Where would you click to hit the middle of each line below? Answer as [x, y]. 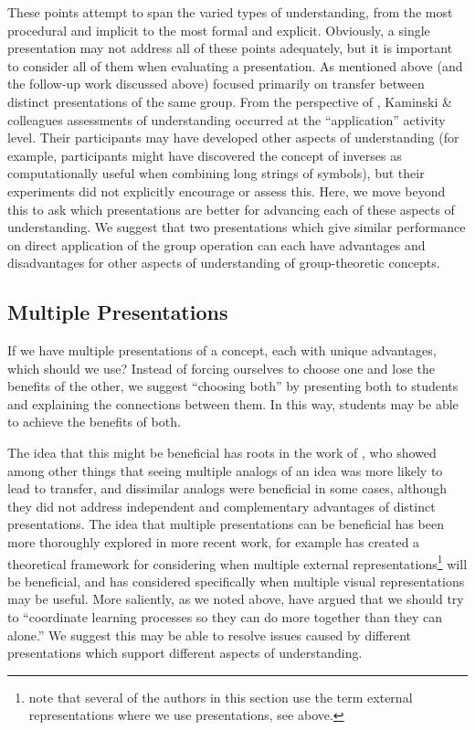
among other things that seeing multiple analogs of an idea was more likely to [225, 470]
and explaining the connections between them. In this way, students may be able [233, 403]
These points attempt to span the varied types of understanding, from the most [230, 12]
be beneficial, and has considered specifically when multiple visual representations [236, 581]
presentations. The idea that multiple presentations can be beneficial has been [226, 524]
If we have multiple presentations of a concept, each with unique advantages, [222, 350]
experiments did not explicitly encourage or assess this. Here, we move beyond [227, 190]
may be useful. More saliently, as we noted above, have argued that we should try [236, 599]
